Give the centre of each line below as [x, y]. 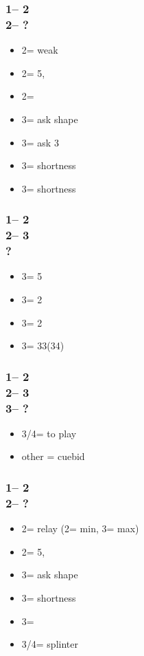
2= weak [40, 50]
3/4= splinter [50, 644]
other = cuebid [53, 456]
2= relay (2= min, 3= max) [80, 528]
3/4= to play [49, 433]
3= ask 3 [40, 142]
